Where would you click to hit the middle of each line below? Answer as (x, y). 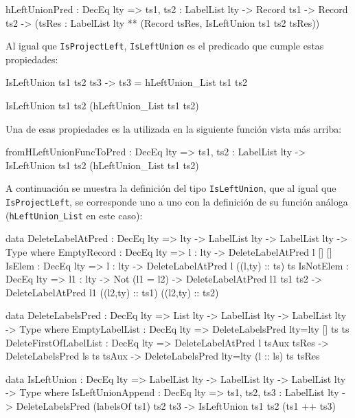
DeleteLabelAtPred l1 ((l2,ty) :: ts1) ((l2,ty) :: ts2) (112, 292)
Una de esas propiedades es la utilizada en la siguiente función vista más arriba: (174, 128)
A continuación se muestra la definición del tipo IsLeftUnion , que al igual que (171, 188)
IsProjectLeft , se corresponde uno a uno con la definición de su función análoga (177, 202)
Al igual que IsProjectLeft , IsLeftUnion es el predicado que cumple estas (165, 46)
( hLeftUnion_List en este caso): (74, 215)
